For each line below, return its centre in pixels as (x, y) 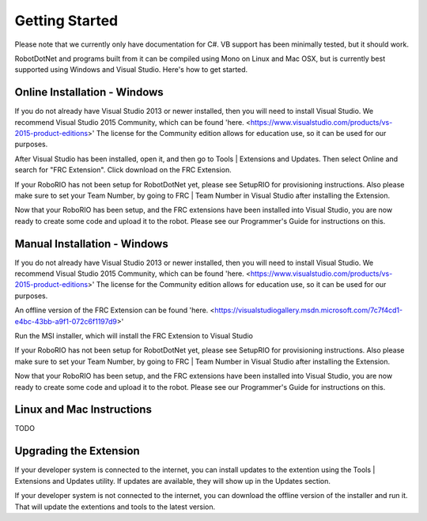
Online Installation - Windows (89, 92)
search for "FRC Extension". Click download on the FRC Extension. (123, 170)
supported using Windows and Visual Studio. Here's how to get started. (131, 70)
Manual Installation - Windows (92, 244)
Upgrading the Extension (77, 451)
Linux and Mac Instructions (83, 410)
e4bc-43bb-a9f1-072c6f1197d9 (66, 321)
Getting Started (66, 21)
